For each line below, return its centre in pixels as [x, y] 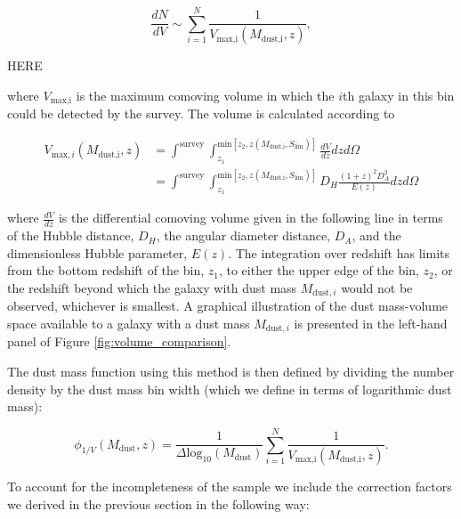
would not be [377, 287]
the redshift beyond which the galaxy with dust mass [152, 287]
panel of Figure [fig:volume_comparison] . [119, 341]
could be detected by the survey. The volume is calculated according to [201, 114]
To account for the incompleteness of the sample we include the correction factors [230, 486]
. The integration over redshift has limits [339, 252]
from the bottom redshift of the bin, [106, 270]
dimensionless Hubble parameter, [97, 252]
